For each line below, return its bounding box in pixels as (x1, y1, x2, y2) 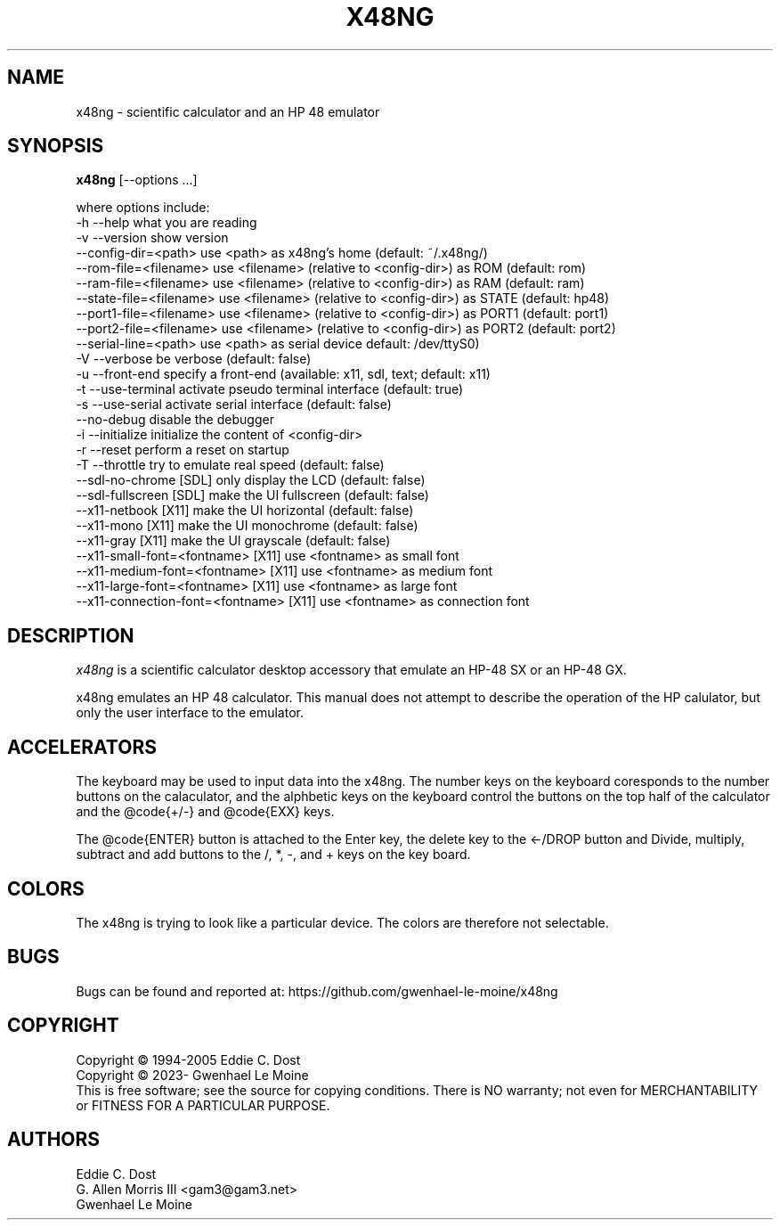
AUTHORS (7, 1128, 101, 1151)
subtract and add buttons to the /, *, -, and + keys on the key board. (76, 847, 471, 863)
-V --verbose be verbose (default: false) (76, 351, 312, 367)
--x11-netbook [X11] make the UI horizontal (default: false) (76, 503, 414, 519)
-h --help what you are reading (76, 215, 257, 231)
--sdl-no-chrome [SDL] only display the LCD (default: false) (76, 472, 426, 488)
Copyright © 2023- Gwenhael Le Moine (76, 1067, 309, 1083)
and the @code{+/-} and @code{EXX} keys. (76, 804, 335, 820)
